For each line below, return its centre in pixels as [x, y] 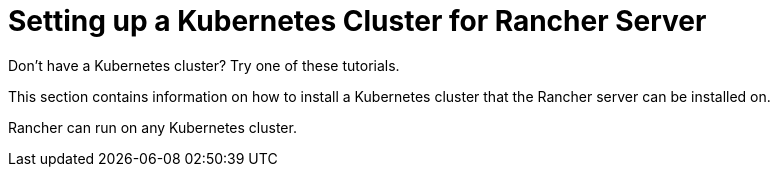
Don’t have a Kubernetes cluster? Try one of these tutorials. [204, 65]
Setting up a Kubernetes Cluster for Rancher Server [357, 21]
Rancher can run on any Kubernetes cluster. [152, 127]
